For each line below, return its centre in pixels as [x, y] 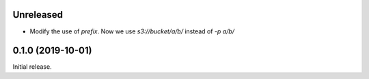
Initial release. [32, 67]
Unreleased [38, 15]
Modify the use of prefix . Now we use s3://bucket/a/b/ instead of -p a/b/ [132, 31]
